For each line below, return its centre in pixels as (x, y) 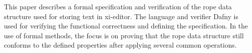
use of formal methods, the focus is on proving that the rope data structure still (124, 35)
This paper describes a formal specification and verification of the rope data (118, 6)
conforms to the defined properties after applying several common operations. (120, 45)
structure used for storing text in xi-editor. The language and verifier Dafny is (121, 16)
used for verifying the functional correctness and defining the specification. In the (126, 26)
